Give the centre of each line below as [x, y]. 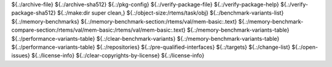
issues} [21, 55]
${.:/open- [305, 47]
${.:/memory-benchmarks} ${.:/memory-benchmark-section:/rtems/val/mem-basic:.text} [124, 21]
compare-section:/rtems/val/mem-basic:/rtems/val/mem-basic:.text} [98, 30]
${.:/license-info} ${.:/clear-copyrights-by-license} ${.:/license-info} [118, 55]
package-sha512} [34, 13]
